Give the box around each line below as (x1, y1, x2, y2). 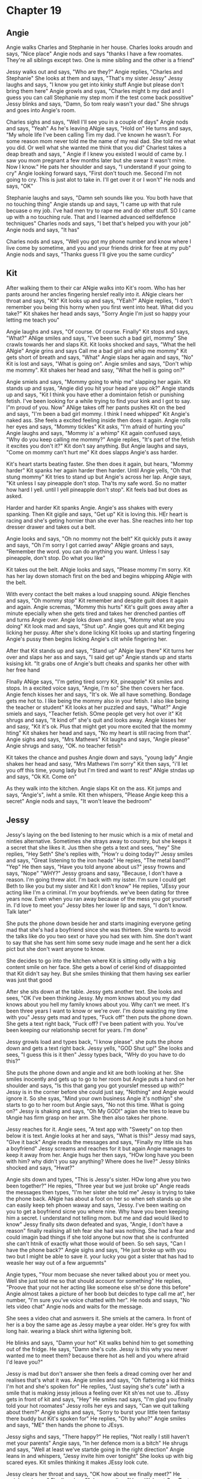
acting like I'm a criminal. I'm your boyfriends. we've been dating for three (6, 888, 189, 896)
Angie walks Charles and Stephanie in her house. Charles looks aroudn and (6, 43, 193, 51)
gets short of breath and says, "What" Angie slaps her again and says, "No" (6, 354, 194, 361)
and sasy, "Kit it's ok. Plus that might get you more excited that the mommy (6, 722, 192, 730)
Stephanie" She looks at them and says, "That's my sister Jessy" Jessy (6, 75, 183, 81)
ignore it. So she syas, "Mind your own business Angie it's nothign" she (6, 1095, 183, 1102)
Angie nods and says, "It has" (6, 226, 80, 233)
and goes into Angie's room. (6, 107, 76, 113)
